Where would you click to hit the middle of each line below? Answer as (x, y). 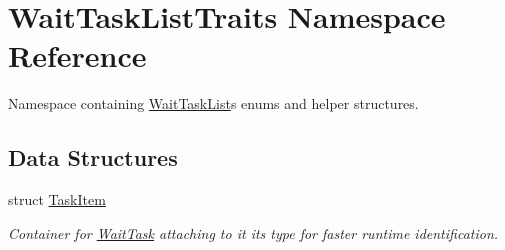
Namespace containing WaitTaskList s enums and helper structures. (213, 103)
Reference (77, 55)
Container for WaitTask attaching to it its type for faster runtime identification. (253, 232)
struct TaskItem (57, 199)
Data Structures (93, 157)
